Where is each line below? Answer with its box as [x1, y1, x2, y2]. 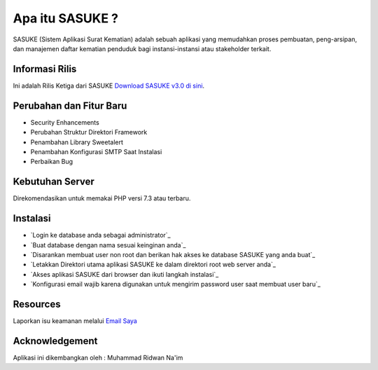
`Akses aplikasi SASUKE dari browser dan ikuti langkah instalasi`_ [30, 270, 219, 278]
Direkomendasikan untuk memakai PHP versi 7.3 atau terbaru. [13, 194, 191, 203]
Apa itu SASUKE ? [13, 11, 119, 26]
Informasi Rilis [13, 63, 77, 75]
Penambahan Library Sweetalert [30, 137, 124, 146]
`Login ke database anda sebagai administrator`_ [30, 231, 171, 240]
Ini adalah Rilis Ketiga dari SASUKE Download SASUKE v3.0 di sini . [13, 81, 205, 90]
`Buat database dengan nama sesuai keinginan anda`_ [30, 240, 186, 249]
